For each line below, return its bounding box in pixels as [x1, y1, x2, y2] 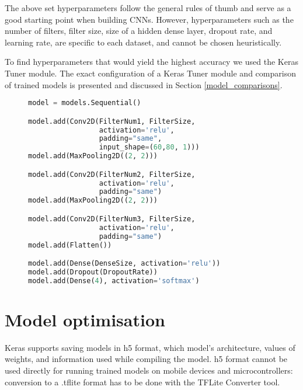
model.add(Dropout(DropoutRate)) [28, 267, 158, 276]
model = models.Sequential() [28, 99, 141, 107]
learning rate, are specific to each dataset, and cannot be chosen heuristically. [5, 36, 282, 48]
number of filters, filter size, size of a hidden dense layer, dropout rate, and [5, 25, 273, 37]
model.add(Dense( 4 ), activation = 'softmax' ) [28, 276, 200, 285]
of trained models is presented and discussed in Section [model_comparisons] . [5, 78, 283, 90]
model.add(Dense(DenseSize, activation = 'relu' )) [28, 259, 221, 268]
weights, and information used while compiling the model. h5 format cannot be [5, 353, 288, 365]
